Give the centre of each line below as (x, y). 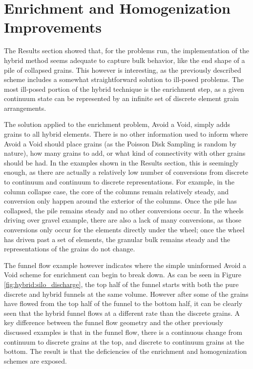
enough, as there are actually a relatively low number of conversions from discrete (126, 172)
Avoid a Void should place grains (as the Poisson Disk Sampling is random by (120, 143)
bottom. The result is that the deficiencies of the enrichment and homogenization (126, 351)
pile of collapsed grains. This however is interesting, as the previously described (123, 70)
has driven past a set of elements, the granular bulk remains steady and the (117, 239)
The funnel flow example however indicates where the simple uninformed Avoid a (125, 265)
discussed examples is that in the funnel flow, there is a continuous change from (123, 332)
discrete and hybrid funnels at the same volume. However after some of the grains (126, 294)
